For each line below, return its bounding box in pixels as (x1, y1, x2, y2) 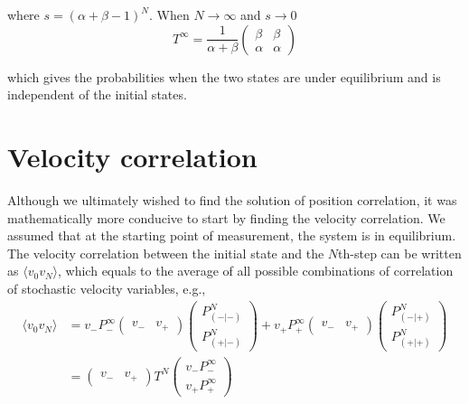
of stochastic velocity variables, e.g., (7, 278, 206, 297)
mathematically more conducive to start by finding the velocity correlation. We (7, 208, 446, 227)
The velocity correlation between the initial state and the (7, 243, 324, 262)
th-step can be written (338, 243, 462, 262)
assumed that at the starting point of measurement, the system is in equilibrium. (7, 226, 456, 245)
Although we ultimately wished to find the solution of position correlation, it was (7, 190, 457, 209)
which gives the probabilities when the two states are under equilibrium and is (7, 67, 441, 86)
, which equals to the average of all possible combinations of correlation (58, 261, 454, 280)
